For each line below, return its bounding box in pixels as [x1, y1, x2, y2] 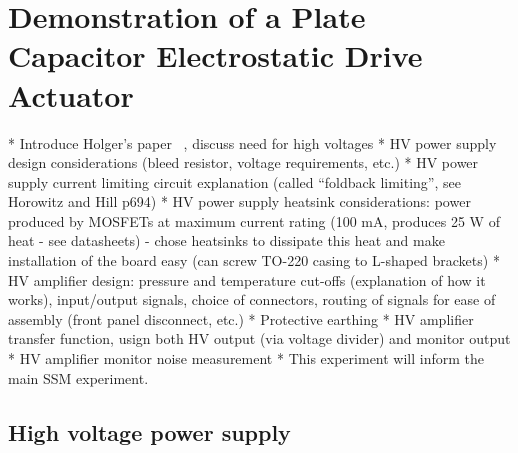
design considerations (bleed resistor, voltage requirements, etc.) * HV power [8, 152, 479, 173]
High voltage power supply [8, 416, 291, 447]
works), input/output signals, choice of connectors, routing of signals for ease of [8, 289, 496, 310]
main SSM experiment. [8, 367, 149, 388]
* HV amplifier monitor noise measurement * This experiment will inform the [8, 348, 485, 369]
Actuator [8, 74, 134, 115]
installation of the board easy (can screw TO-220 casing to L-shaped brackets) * [8, 250, 500, 271]
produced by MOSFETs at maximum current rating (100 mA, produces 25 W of [8, 210, 500, 231]
